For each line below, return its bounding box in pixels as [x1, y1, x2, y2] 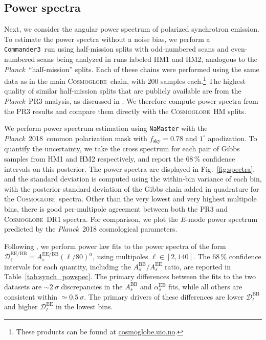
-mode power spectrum [186, 213, 258, 224]
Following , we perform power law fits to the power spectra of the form [4, 240, 226, 251]
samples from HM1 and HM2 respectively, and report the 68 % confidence [4, 153, 235, 164]
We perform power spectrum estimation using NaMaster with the [4, 123, 208, 133]
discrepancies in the [61, 281, 123, 291]
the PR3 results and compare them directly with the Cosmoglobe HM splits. [4, 105, 247, 116]
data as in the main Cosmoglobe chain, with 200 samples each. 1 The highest [4, 74, 246, 86]
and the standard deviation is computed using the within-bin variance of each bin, [4, 173, 262, 184]
